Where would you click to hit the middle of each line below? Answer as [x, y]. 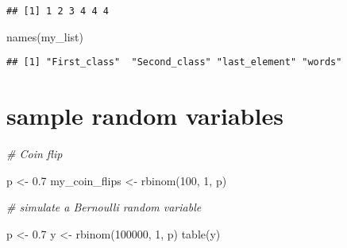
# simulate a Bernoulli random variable [104, 207]
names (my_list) [45, 36]
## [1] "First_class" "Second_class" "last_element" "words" [174, 62]
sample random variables [145, 116]
